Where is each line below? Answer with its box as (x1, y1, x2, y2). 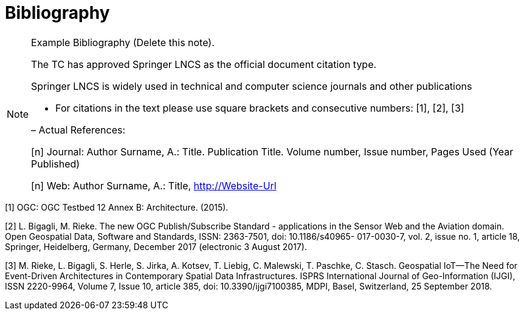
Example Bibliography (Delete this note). (31, 36, 215, 49)
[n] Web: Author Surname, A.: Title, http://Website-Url (31, 179, 277, 192)
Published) (31, 157, 80, 170)
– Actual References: (31, 123, 126, 136)
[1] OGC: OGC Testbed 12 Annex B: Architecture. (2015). (5, 202, 229, 212)
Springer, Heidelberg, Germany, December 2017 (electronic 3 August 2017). (5, 241, 307, 252)
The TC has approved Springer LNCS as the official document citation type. (31, 58, 377, 70)
